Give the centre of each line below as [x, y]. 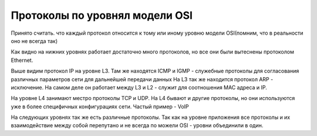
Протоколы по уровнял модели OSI [102, 15]
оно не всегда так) [34, 41]
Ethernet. [22, 60]
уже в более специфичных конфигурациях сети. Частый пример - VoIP [100, 107]
